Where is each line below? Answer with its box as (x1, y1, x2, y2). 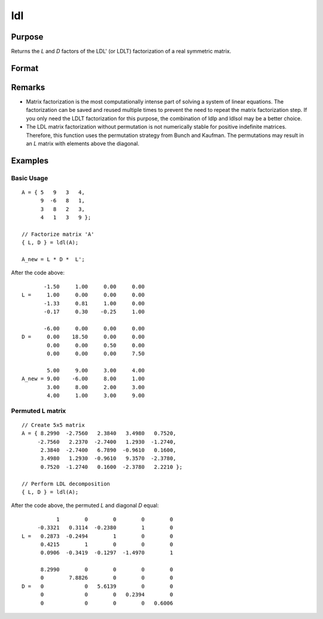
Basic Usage (11, 174, 48, 182)
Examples (11, 156, 49, 166)
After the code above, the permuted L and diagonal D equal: (11, 502, 159, 509)
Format (11, 63, 39, 73)
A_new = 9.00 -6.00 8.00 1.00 (22, 375, 145, 383)
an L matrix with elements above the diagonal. (26, 139, 140, 147)
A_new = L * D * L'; (22, 256, 85, 263)
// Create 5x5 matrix (22, 421, 85, 428)
